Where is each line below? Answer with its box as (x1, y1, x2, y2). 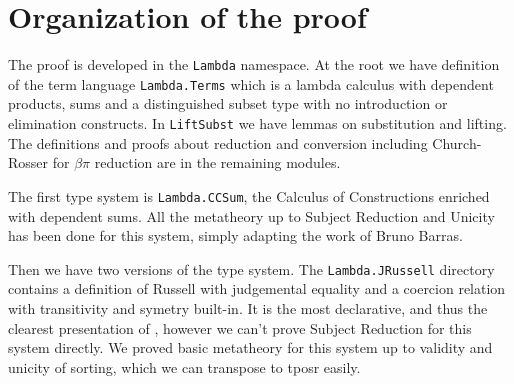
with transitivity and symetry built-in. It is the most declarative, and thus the (8, 297, 488, 318)
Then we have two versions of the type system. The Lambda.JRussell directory (8, 258, 495, 279)
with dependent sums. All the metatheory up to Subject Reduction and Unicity (8, 205, 495, 226)
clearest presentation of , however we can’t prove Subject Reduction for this (8, 317, 472, 338)
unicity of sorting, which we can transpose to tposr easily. (8, 356, 361, 377)
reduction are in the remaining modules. (94, 152, 341, 173)
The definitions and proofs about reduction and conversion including (8, 132, 428, 153)
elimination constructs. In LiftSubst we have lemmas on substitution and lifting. (8, 113, 507, 134)
